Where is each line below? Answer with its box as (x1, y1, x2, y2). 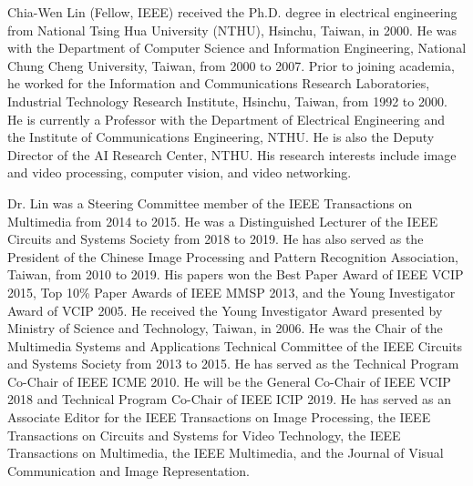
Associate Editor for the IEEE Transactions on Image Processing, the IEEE (7, 408, 431, 427)
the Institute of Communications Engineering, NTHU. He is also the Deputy (7, 127, 435, 147)
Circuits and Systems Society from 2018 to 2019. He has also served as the (7, 229, 424, 248)
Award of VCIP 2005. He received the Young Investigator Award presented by (7, 300, 443, 319)
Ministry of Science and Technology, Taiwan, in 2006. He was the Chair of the (7, 319, 443, 338)
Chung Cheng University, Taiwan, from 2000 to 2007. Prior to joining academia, (7, 56, 455, 75)
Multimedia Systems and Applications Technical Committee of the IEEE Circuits (7, 336, 463, 355)
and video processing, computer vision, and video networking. (7, 163, 352, 182)
